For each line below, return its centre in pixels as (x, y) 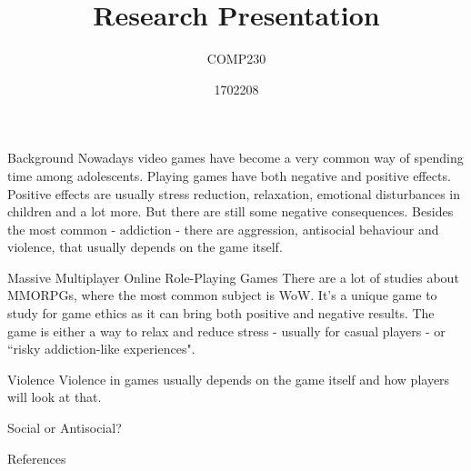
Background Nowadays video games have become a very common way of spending (235, 158)
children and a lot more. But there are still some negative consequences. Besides (230, 211)
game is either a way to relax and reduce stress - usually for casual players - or (226, 331)
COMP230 (236, 59)
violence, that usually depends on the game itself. (145, 247)
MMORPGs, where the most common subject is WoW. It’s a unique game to (222, 295)
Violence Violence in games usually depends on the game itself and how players (229, 379)
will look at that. (55, 397)
